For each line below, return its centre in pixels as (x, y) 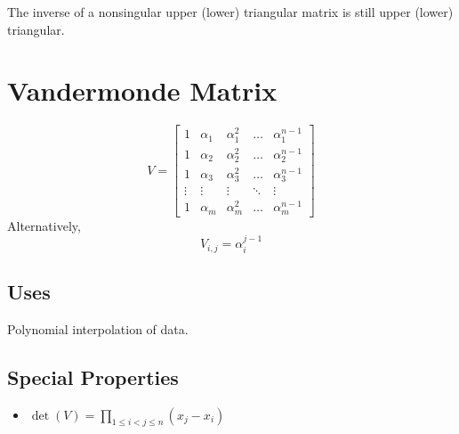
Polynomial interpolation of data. (98, 328)
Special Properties (93, 377)
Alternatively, (44, 225)
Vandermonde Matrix (142, 90)
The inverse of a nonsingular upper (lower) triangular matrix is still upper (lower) (230, 12)
